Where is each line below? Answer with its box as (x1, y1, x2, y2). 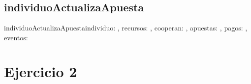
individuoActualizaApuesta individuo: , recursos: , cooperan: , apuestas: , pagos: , (4, 23, 248, 33)
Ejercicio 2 (4, 61, 77, 81)
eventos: (4, 32, 28, 42)
